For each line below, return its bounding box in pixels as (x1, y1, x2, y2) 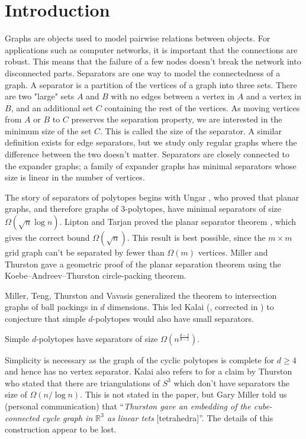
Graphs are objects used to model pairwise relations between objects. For (5, 32, 270, 44)
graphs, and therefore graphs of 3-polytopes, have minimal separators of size (5, 202, 281, 215)
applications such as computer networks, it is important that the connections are (5, 43, 298, 56)
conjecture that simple (5, 312, 86, 324)
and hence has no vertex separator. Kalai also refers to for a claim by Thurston (5, 365, 292, 377)
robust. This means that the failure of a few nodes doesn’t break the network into (5, 55, 301, 67)
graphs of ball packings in (5, 301, 98, 313)
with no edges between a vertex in (111, 90, 235, 102)
